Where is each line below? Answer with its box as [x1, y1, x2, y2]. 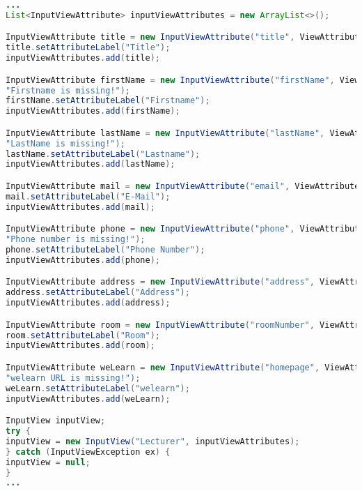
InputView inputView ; [6, 416, 106, 426]
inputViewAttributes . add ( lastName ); [6, 159, 175, 169]
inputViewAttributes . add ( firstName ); [6, 106, 180, 116]
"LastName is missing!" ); [6, 138, 125, 149]
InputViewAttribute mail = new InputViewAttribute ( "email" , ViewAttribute [6, 181, 360, 191]
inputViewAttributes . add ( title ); [6, 53, 160, 63]
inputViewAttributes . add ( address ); [6, 298, 171, 308]
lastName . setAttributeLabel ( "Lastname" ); [6, 149, 200, 159]
